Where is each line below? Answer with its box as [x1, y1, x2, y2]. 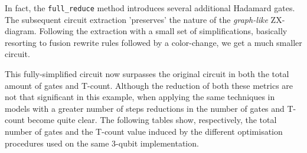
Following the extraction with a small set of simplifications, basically [39, 25, 288, 37]
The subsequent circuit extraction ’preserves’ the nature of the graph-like [5, 13, 268, 25]
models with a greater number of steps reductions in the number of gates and [5, 102, 285, 114]
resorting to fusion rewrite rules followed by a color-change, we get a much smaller [5, 36, 302, 48]
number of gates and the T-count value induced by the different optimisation [5, 125, 283, 137]
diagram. [5, 25, 37, 37]
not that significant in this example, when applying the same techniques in [5, 91, 275, 103]
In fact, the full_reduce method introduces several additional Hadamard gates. [5, 2, 295, 14]
